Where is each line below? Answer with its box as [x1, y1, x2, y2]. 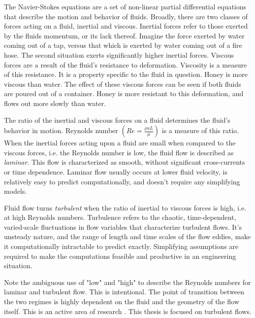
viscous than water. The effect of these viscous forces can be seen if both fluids [4, 78, 241, 89]
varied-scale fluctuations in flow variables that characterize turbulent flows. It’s [4, 221, 242, 232]
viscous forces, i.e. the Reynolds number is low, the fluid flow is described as [4, 147, 234, 157]
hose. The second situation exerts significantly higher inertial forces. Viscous [4, 49, 234, 60]
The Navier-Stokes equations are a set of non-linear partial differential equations [4, 1, 247, 11]
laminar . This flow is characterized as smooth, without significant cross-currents [4, 157, 245, 167]
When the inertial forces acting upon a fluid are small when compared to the [4, 138, 236, 148]
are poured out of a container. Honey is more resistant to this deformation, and [4, 88, 244, 99]
